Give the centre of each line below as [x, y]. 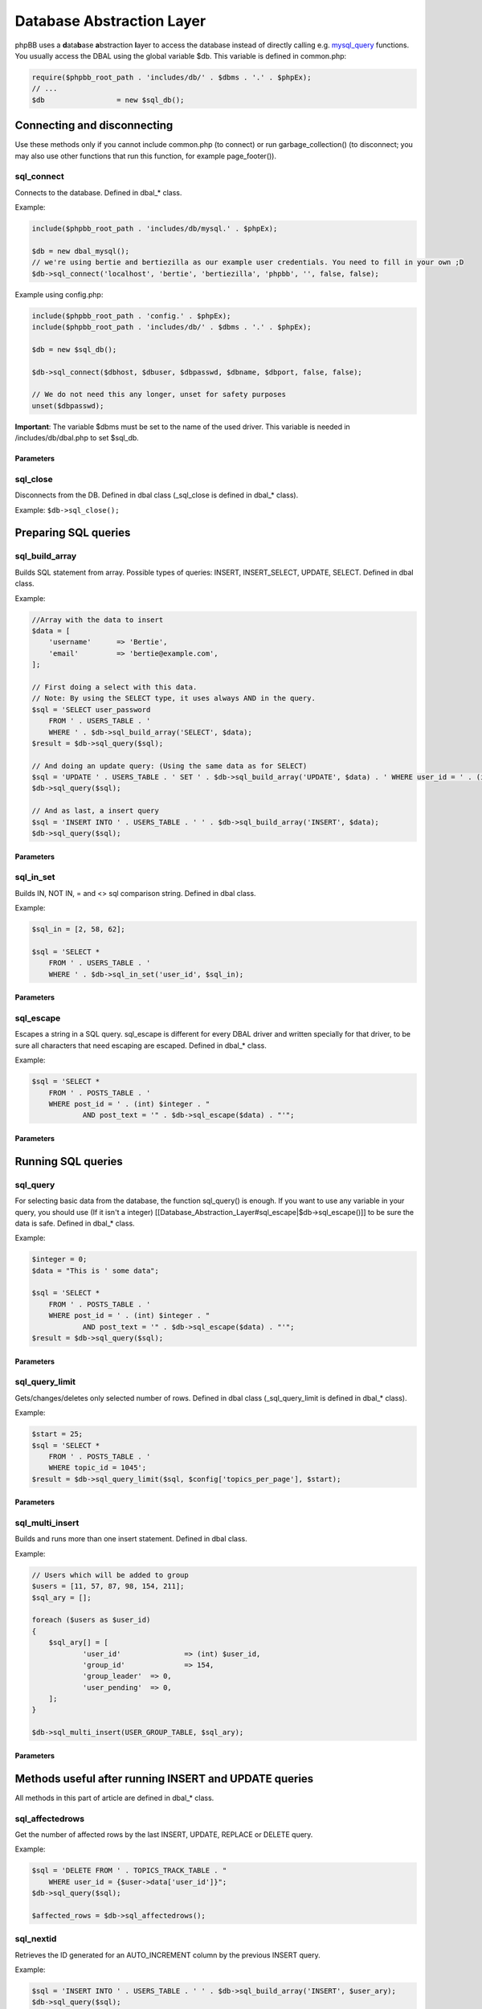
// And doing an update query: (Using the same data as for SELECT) [170, 766]
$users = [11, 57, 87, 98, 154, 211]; [108, 1586]
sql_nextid [36, 1939]
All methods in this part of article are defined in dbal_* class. [114, 1798]
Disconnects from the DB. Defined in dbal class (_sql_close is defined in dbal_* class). [157, 495]
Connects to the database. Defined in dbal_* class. [98, 192]
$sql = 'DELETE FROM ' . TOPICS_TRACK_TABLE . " [129, 1871]
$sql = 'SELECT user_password [91, 710]
